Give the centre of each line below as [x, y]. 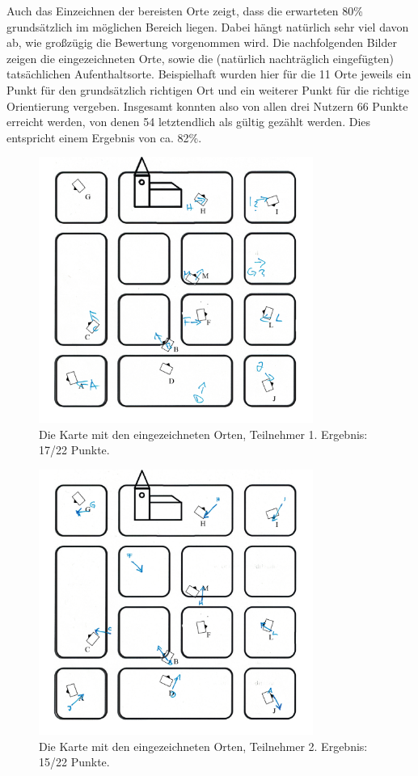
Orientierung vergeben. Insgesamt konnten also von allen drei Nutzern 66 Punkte [207, 105]
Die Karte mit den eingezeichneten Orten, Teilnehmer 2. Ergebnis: [203, 746]
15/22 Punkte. [74, 762]
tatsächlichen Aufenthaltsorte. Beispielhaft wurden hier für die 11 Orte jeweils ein [209, 74]
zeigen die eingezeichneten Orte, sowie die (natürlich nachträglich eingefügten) [200, 58]
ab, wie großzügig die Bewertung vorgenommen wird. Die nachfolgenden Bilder [202, 42]
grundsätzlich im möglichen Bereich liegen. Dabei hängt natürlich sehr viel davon [208, 26]
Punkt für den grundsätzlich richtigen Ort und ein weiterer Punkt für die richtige [208, 89]
